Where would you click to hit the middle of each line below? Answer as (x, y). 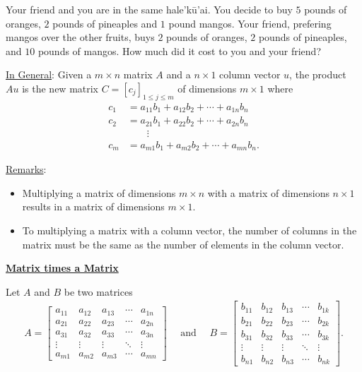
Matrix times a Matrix (62, 268)
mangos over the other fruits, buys (80, 37)
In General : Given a (49, 74)
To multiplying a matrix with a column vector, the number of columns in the (189, 230)
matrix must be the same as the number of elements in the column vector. (183, 244)
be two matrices (98, 291)
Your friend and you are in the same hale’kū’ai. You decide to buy (149, 9)
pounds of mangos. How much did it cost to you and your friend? (180, 50)
